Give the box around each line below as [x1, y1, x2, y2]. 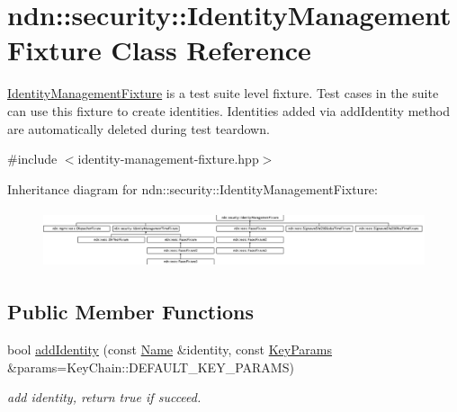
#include [7, 149, 58, 168]
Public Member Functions [7, 298, 254, 326]
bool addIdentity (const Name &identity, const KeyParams [7, 340, 333, 359]
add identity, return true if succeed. [7, 388, 202, 407]
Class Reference [111, 31, 311, 68]
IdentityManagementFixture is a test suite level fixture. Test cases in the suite [7, 84, 439, 103]
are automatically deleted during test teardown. [7, 119, 270, 138]
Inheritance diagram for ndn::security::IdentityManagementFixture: [7, 179, 378, 198]
